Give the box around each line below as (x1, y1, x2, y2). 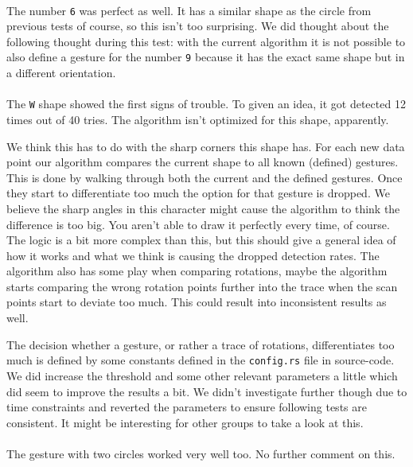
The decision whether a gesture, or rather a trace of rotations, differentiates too (6, 336, 395, 352)
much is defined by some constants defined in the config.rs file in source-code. (6, 352, 395, 368)
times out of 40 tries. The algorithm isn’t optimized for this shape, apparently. (6, 111, 389, 127)
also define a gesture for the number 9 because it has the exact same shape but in (6, 49, 405, 65)
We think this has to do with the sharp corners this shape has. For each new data (6, 138, 405, 154)
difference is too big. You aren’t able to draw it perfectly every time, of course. (6, 216, 390, 232)
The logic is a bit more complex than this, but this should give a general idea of (6, 232, 396, 248)
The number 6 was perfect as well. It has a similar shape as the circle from (6, 2, 372, 18)
